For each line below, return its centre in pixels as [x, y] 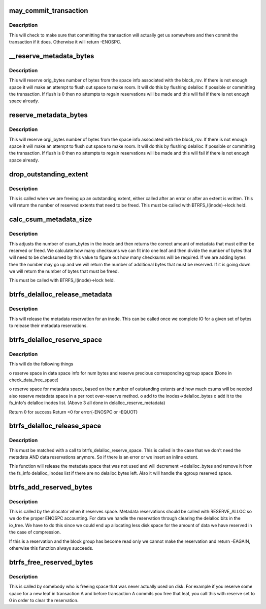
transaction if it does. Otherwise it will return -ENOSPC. [65, 42]
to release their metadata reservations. [49, 325]
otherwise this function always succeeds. [51, 548]
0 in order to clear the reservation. [44, 600]
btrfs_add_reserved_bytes [51, 487]
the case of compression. [35, 532]
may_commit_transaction [49, 11]
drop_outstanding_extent [49, 174]
